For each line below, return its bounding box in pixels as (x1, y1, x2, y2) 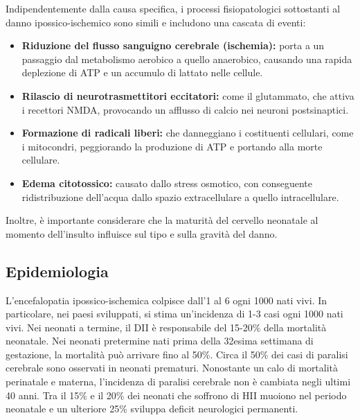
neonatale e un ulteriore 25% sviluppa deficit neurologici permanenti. (6, 401, 298, 416)
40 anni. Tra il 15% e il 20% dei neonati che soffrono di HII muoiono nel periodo (6, 387, 347, 402)
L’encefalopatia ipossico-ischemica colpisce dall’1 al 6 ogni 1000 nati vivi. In (6, 292, 327, 307)
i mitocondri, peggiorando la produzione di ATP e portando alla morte (21, 139, 323, 153)
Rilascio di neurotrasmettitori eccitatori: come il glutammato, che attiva (21, 88, 354, 103)
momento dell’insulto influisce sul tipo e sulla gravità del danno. (6, 226, 278, 240)
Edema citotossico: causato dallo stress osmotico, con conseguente (21, 175, 312, 190)
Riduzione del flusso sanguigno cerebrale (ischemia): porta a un (21, 38, 325, 53)
